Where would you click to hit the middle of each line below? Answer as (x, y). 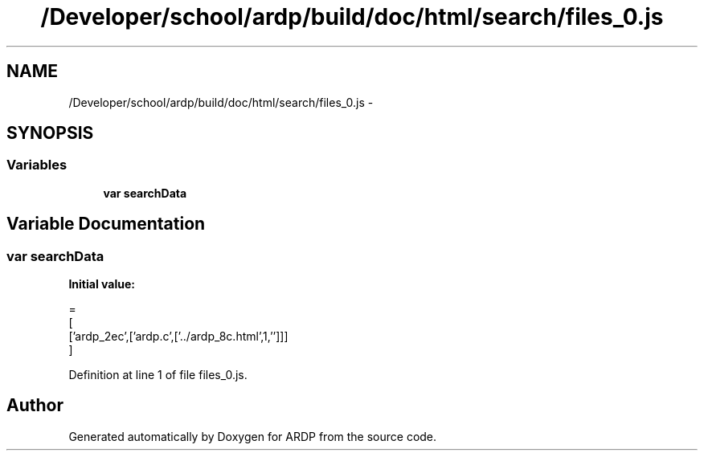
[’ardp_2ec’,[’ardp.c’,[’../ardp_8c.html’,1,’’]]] (178, 337)
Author (35, 406)
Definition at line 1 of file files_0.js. (158, 375)
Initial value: (102, 284)
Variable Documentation (106, 224)
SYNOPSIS (50, 133)
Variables (37, 165)
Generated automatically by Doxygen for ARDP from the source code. (253, 436)
